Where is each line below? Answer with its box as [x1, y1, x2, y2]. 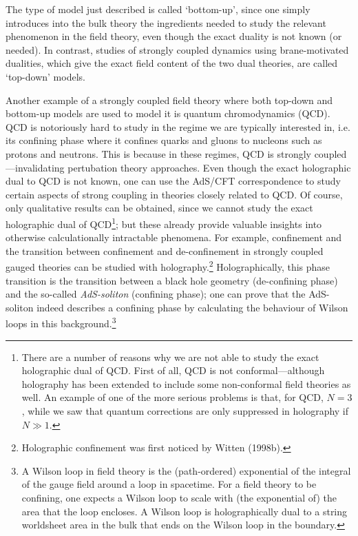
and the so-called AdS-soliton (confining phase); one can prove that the [6, 287, 306, 301]
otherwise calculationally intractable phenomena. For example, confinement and [6, 230, 342, 245]
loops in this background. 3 [6, 314, 116, 331]
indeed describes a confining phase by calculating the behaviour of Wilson [36, 300, 348, 314]
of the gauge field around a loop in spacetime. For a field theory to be [21, 477, 317, 491]
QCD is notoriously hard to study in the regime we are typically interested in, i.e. [6, 119, 350, 134]
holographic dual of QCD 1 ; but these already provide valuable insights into [6, 214, 322, 231]
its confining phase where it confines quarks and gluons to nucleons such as [6, 133, 322, 147]
